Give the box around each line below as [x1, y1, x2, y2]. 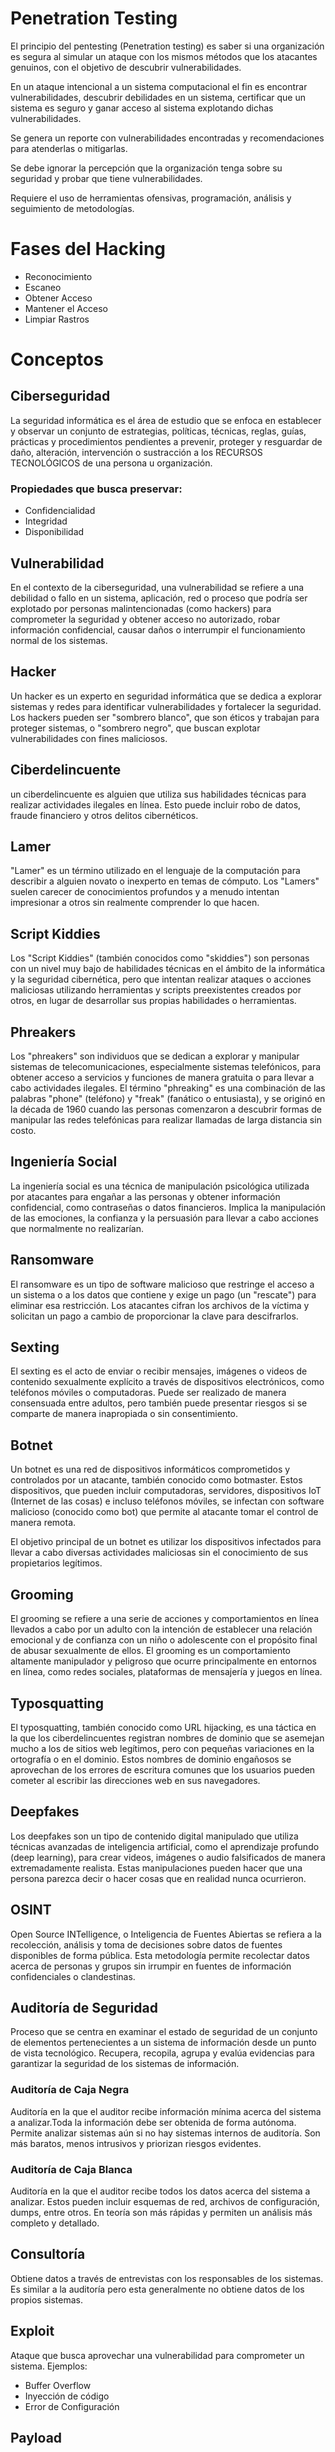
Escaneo [24, 281, 62, 293]
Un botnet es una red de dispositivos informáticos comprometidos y [10, 1463, 291, 1476]
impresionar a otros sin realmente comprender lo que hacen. [10, 897, 260, 909]
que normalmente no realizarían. [10, 1222, 145, 1234]
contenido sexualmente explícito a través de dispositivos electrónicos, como [10, 1376, 325, 1388]
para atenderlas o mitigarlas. [10, 142, 128, 154]
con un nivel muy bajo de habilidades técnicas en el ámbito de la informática [10, 963, 326, 975]
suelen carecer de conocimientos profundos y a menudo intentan [10, 886, 280, 898]
